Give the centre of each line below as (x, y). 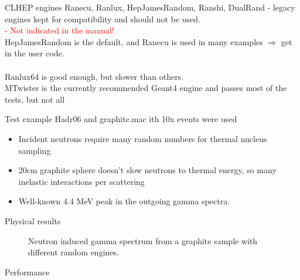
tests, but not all (35, 99)
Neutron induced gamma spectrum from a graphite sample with (143, 240)
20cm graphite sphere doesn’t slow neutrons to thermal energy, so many (147, 170)
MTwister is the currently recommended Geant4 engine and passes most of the (146, 88)
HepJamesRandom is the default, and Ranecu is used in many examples (134, 41)
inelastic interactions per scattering (81, 181)
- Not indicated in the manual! (59, 30)
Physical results (33, 220)
